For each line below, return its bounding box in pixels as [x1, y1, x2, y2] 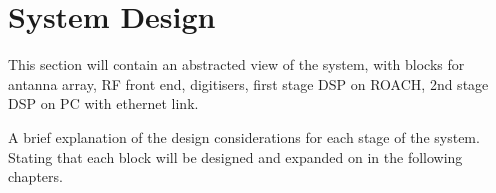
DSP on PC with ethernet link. [8, 93, 199, 114]
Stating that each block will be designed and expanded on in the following [8, 146, 463, 167]
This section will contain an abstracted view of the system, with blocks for [8, 54, 465, 75]
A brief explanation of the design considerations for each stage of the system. [8, 126, 480, 147]
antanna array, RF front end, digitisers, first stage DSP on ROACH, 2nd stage [8, 73, 489, 94]
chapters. [8, 166, 63, 187]
